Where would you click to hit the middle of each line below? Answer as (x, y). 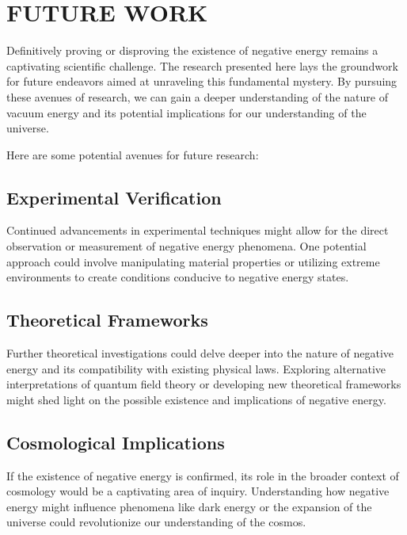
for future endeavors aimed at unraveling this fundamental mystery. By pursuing (202, 81)
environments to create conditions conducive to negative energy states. (178, 277)
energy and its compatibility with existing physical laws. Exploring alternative (196, 368)
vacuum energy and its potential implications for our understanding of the (186, 112)
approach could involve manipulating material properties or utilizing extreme (193, 261)
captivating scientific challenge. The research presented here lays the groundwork (202, 65)
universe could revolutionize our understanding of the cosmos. (156, 522)
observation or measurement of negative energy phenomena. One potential (186, 246)
